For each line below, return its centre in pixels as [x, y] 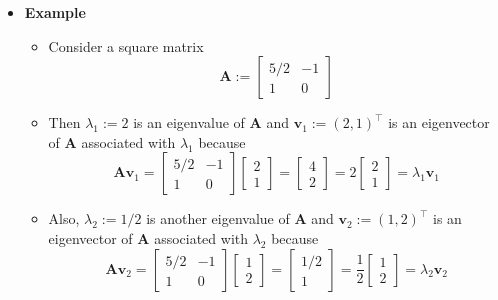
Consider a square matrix [126, 45]
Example [55, 12]
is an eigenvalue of [189, 122]
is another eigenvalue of [218, 218]
